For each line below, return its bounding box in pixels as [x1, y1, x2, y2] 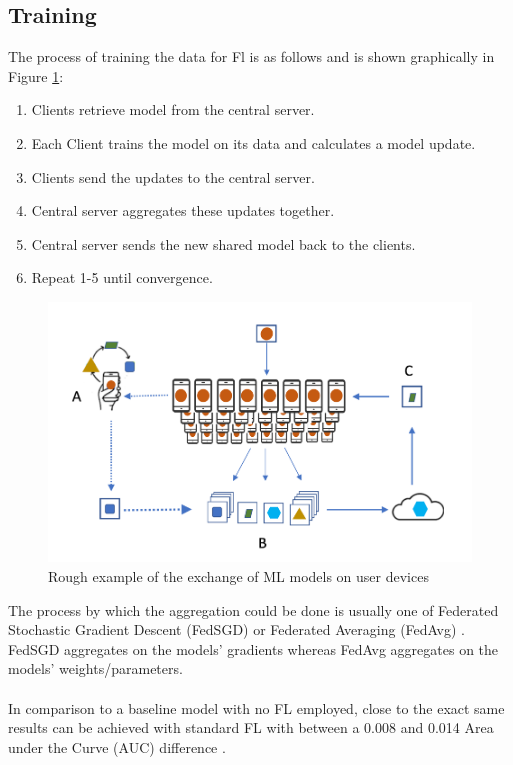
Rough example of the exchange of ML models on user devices [48, 566, 429, 587]
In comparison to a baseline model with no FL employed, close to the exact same [8, 697, 505, 718]
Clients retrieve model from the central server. [31, 99, 315, 120]
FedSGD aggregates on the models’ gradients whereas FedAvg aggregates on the [8, 638, 499, 659]
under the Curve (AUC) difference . [8, 736, 226, 757]
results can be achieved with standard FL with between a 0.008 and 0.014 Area [8, 717, 494, 738]
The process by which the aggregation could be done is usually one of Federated [8, 599, 499, 620]
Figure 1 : [8, 65, 64, 86]
